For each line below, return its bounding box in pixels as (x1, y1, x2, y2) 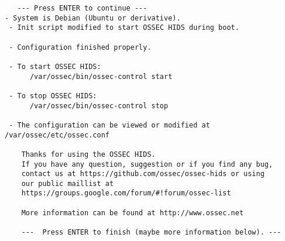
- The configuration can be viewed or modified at (9, 120, 210, 129)
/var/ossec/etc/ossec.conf (5, 130, 109, 139)
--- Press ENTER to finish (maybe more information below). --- (21, 228, 281, 237)
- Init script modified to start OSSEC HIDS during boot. (9, 23, 239, 32)
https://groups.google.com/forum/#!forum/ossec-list (21, 189, 231, 198)
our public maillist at (21, 179, 114, 188)
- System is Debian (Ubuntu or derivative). (5, 13, 181, 22)
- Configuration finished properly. (9, 43, 152, 51)
